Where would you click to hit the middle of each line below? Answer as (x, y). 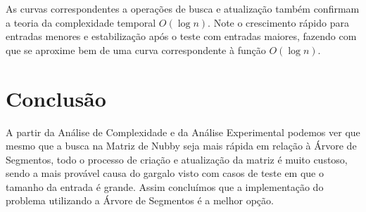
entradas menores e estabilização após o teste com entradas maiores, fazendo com (181, 36)
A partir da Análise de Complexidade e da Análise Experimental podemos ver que (183, 132)
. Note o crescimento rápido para (278, 22)
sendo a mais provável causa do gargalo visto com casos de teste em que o (165, 173)
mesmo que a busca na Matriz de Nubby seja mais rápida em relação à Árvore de (181, 146)
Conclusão (56, 98)
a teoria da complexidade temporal (81, 22)
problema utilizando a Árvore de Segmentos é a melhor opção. (140, 200)
